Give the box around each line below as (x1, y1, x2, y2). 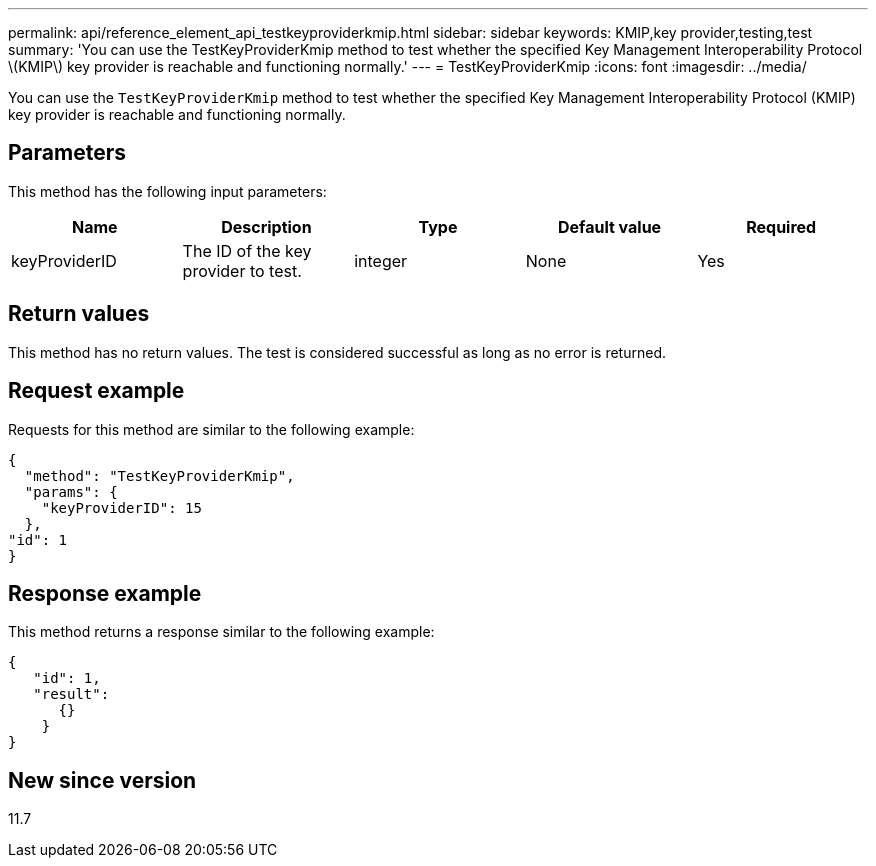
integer (354, 250, 408, 271)
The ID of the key (182, 240, 312, 261)
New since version (8, 767, 197, 793)
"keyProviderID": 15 (41, 499, 202, 516)
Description (221, 216, 312, 237)
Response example (8, 580, 202, 606)
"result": (33, 686, 110, 703)
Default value (557, 216, 662, 237)
